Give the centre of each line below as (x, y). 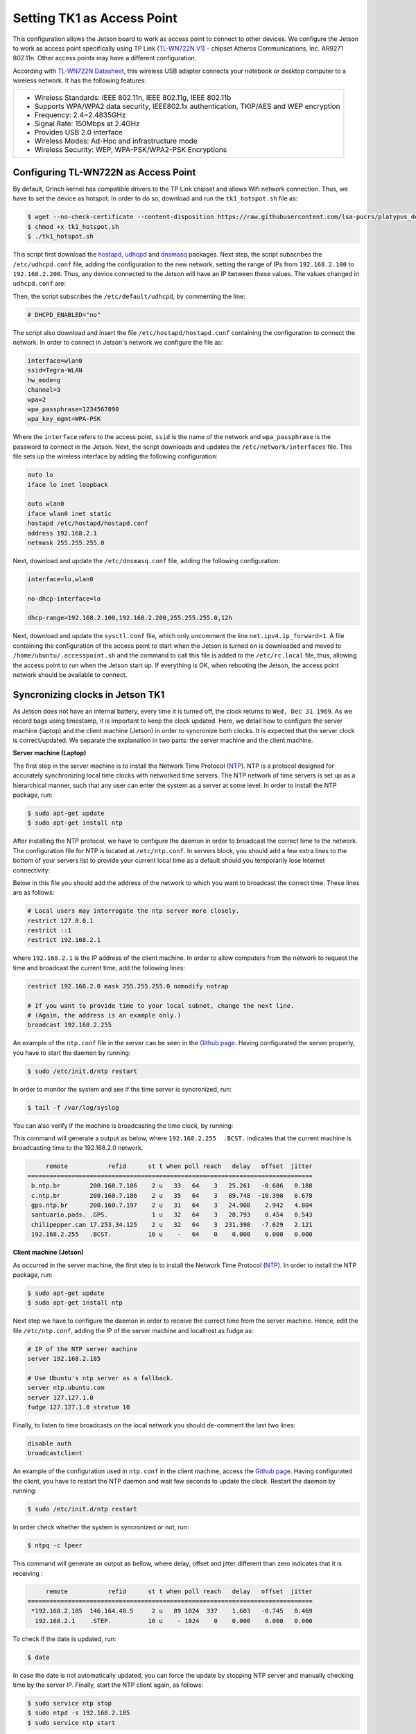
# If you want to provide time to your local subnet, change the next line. (161, 1005)
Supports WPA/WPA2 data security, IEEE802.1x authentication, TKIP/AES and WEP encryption (187, 106)
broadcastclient (55, 1453)
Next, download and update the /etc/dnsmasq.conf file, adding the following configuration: (147, 560)
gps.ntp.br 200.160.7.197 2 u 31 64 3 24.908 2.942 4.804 (172, 1205)
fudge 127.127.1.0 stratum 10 (79, 1407)
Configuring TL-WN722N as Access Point (104, 172)
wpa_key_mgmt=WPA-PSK (64, 419)
